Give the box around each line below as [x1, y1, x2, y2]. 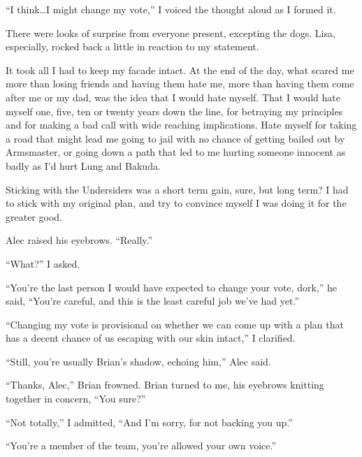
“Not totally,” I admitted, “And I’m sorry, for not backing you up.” [6, 414, 293, 429]
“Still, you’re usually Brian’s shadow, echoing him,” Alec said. [6, 354, 271, 368]
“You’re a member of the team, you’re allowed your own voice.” [6, 438, 277, 453]
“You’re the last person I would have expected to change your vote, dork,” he [6, 280, 337, 294]
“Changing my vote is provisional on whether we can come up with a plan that [6, 317, 344, 331]
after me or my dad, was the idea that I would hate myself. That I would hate [6, 89, 340, 104]
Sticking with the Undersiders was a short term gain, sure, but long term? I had [6, 182, 349, 196]
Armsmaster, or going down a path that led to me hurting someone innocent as [6, 145, 346, 159]
